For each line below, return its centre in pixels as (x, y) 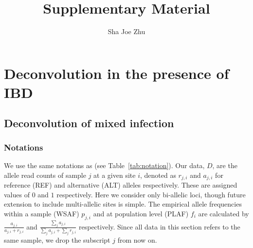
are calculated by (224, 213)
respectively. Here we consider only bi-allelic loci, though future (151, 194)
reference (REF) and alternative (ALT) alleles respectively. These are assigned (121, 185)
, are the (225, 165)
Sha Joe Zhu (126, 31)
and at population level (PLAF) (141, 213)
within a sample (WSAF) (42, 213)
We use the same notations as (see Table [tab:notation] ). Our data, (104, 165)
